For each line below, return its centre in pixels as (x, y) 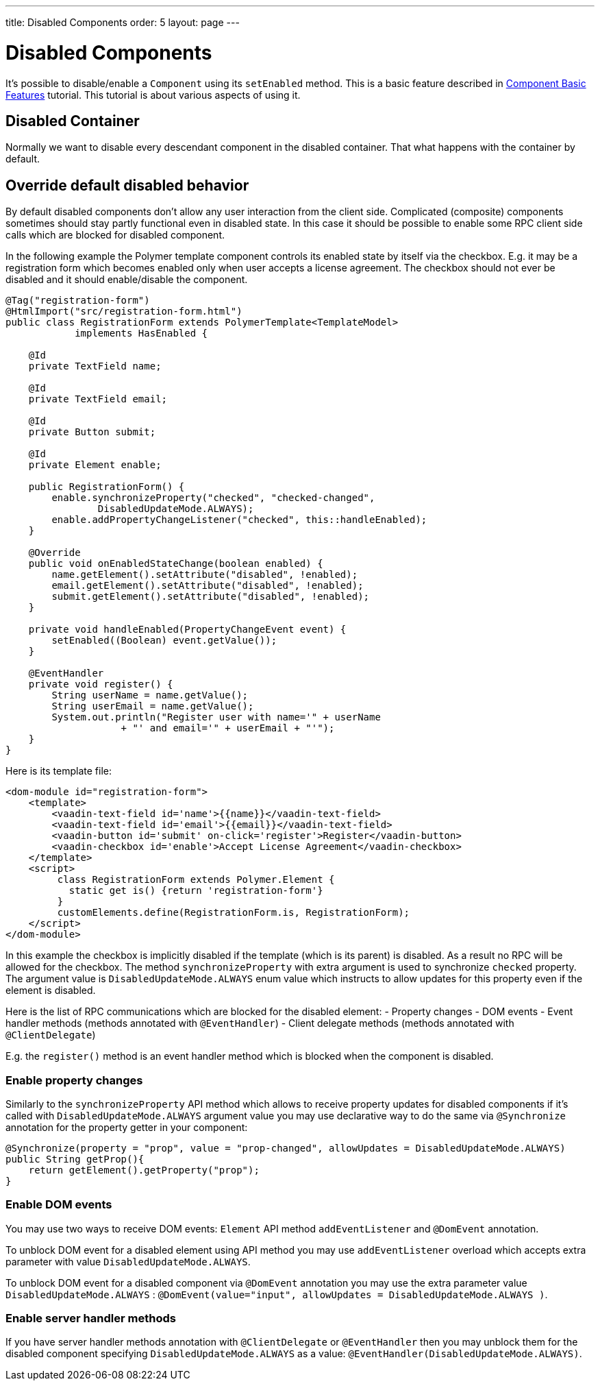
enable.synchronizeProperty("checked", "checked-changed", (213, 498)
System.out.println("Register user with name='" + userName (216, 717)
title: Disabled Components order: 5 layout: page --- (123, 22)
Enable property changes (74, 1080)
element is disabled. (51, 990)
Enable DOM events (59, 1205)
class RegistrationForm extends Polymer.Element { (196, 880)
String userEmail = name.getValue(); (153, 706)
